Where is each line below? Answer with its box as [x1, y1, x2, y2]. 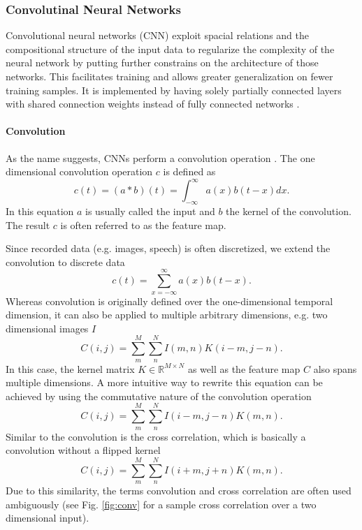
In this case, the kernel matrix [6, 361, 135, 376]
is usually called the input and [85, 204, 215, 219]
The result [6, 217, 50, 232]
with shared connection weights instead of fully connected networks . [6, 96, 300, 111]
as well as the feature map [187, 361, 301, 376]
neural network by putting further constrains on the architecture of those [6, 55, 319, 70]
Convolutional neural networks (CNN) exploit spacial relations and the [6, 28, 309, 43]
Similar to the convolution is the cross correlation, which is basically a [6, 429, 306, 443]
